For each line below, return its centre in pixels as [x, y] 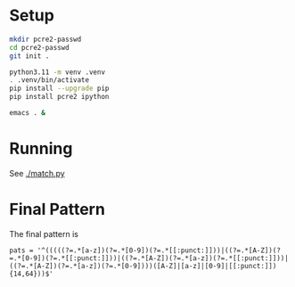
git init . [29, 56]
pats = [21, 250]
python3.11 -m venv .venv [57, 72]
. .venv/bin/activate [49, 80]
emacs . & [28, 113]
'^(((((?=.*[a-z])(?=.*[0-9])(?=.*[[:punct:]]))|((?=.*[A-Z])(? [159, 250]
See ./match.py [37, 173]
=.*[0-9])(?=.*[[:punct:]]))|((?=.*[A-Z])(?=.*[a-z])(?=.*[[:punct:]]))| [149, 258]
